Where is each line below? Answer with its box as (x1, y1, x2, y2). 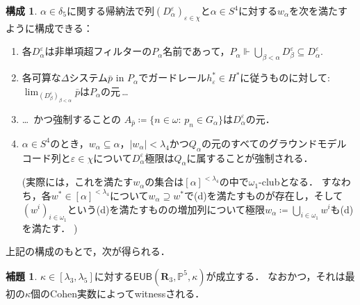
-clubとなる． (259, 174, 318, 189)
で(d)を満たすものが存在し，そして (184, 188, 343, 202)
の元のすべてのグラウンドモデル (201, 135, 347, 150)
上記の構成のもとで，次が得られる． (6, 244, 170, 258)
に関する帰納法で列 (66, 3, 154, 17)
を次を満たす (289, 3, 348, 17)
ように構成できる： (6, 20, 93, 35)
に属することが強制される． (186, 150, 313, 165)
